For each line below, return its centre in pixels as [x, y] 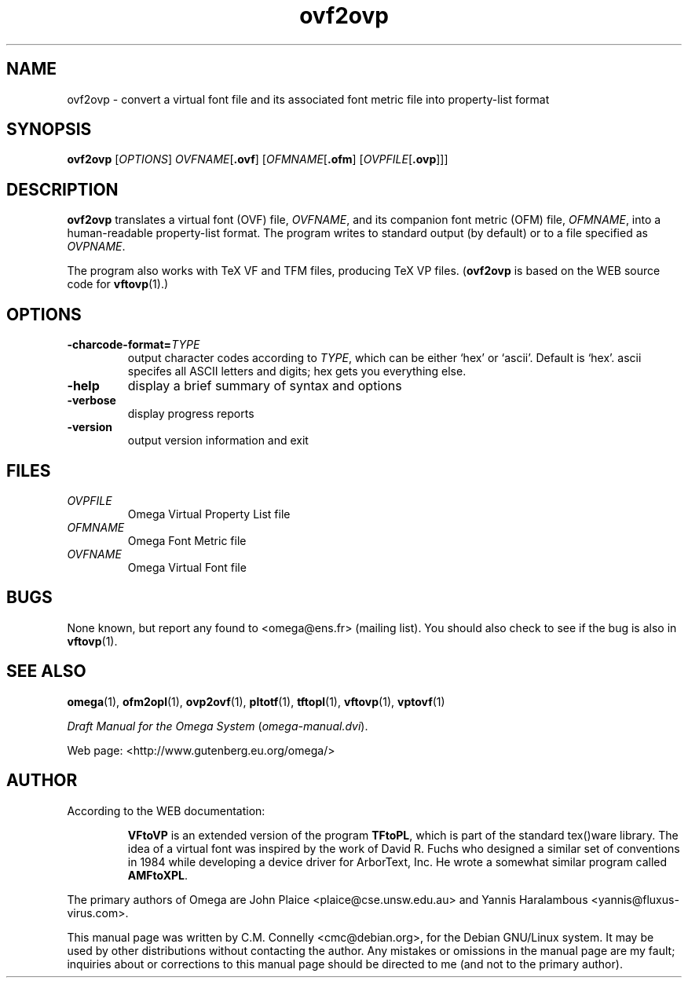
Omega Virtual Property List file [209, 514]
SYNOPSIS [49, 130]
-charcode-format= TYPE [134, 345]
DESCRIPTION [62, 189]
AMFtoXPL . [158, 875]
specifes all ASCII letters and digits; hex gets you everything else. [297, 371]
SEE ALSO [46, 671]
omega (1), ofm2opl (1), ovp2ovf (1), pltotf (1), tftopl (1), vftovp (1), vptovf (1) [256, 701]
